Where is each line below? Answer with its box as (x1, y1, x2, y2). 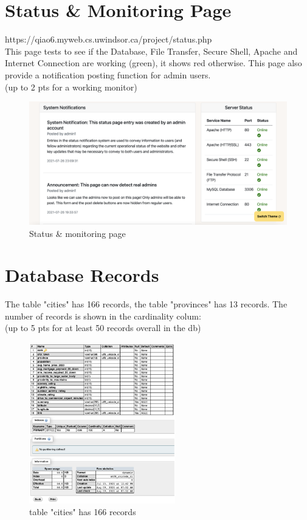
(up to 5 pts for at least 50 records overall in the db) (5, 321, 201, 334)
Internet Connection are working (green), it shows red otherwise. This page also (5, 56, 302, 69)
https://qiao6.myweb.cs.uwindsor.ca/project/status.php (5, 33, 212, 46)
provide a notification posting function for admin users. (5, 68, 211, 81)
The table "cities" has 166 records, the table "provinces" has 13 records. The (5, 298, 288, 310)
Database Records (5, 262, 159, 287)
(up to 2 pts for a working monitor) (5, 80, 137, 93)
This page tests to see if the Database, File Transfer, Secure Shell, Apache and (5, 44, 298, 57)
